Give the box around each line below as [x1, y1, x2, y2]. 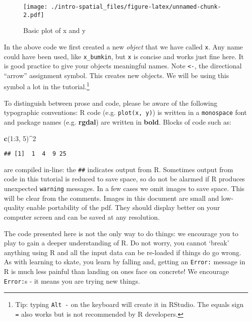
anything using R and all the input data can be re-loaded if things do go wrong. [4, 247, 241, 257]
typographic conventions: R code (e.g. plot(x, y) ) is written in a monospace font [4, 107, 247, 117]
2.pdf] [23, 11, 44, 18]
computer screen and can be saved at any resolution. [4, 211, 160, 222]
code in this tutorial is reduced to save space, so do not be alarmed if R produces [4, 174, 245, 184]
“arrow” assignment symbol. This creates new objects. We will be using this [4, 70, 229, 80]
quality [4, 202, 25, 212]
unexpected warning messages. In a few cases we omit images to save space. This [4, 183, 245, 193]
